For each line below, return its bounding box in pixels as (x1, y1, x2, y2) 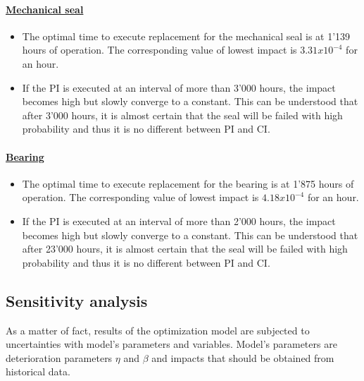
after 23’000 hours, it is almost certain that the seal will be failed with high (22, 241, 348, 256)
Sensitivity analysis (6, 289, 148, 311)
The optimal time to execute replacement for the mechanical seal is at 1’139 (22, 28, 351, 43)
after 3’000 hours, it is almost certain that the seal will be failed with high (22, 107, 343, 122)
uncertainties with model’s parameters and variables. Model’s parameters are (6, 337, 337, 351)
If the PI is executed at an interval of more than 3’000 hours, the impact (22, 80, 336, 95)
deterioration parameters (6, 350, 113, 365)
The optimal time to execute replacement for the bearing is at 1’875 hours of (22, 176, 354, 190)
